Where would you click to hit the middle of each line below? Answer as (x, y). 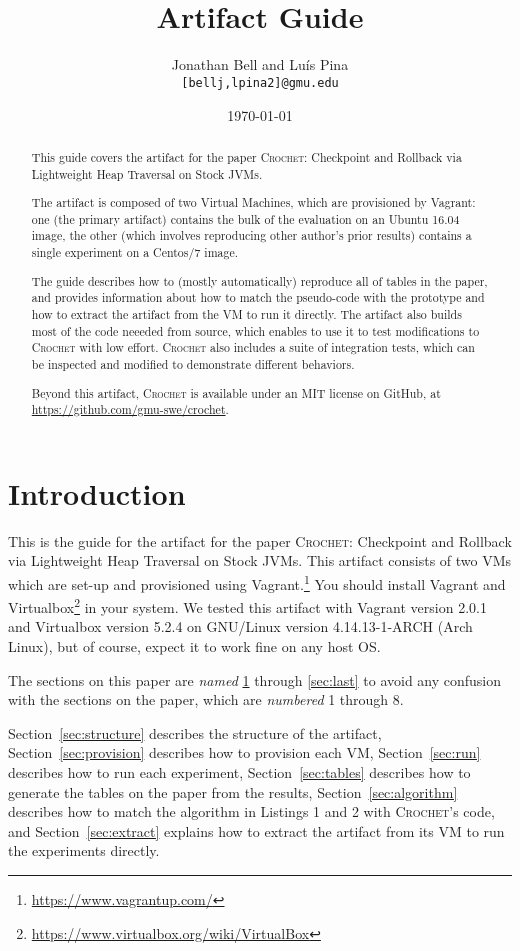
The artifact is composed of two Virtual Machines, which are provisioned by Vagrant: (253, 202)
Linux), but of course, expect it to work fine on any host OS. (194, 646)
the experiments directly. (84, 850)
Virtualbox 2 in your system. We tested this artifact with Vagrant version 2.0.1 (247, 605)
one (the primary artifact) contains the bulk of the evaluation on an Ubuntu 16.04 (245, 218)
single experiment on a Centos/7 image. (135, 252)
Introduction (97, 492)
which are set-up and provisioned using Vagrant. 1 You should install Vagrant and (257, 582)
